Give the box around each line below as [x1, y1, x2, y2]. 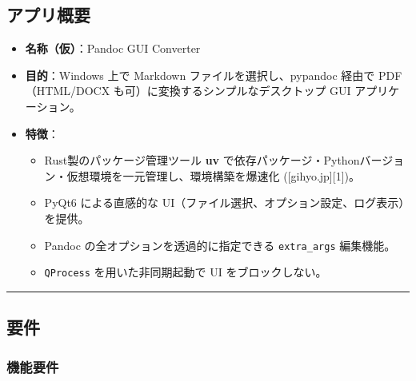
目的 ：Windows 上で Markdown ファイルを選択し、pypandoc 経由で [25, 66, 375, 83]
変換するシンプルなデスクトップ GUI [158, 82, 351, 99]
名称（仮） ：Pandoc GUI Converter [25, 40, 201, 57]
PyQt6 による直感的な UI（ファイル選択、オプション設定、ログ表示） [44, 194, 405, 211]
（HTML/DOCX [25, 82, 110, 99]
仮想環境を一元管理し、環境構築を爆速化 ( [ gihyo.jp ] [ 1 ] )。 [66, 167, 361, 184]
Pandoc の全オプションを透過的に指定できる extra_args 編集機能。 [44, 236, 396, 253]
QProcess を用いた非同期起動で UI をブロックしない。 [44, 264, 327, 280]
